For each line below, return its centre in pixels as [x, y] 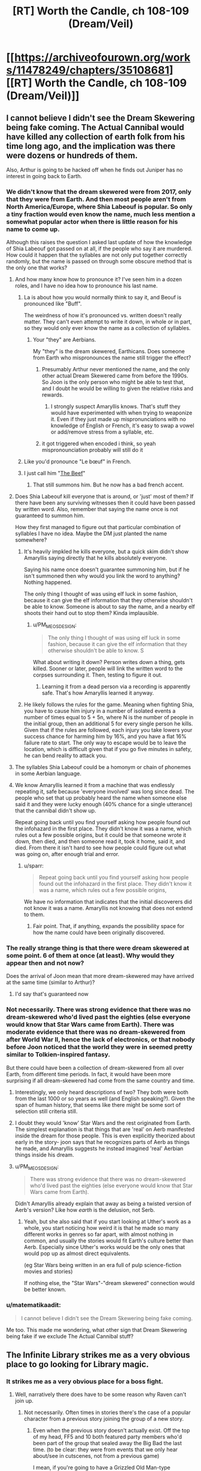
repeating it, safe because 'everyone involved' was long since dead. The [105, 792]
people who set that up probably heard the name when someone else [101, 798]
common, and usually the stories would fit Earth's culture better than [109, 1241]
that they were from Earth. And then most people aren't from [96, 199]
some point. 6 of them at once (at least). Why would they [91, 956]
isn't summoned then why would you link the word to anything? [102, 576]
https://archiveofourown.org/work [102, 58]
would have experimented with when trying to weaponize [121, 413]
